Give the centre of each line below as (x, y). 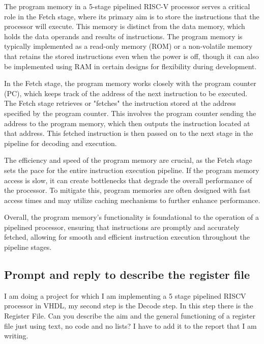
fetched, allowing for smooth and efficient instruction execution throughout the (127, 237)
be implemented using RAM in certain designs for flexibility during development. (130, 66)
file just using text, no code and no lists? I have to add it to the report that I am (130, 325)
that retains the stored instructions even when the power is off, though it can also (131, 56)
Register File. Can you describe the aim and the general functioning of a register (130, 316)
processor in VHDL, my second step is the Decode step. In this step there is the (129, 306)
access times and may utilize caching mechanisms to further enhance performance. (132, 200)
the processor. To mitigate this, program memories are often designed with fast (127, 190)
